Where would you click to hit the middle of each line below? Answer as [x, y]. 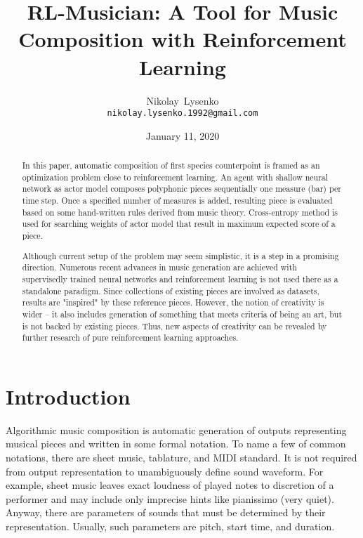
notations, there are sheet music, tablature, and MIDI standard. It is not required [181, 457]
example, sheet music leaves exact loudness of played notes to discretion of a [170, 485]
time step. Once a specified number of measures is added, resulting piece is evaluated [177, 201]
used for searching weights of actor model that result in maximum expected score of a [179, 224]
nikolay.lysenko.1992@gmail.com [183, 113]
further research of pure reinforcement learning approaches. [130, 337]
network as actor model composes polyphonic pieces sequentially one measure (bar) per [181, 189]
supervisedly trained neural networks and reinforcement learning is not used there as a [180, 278]
